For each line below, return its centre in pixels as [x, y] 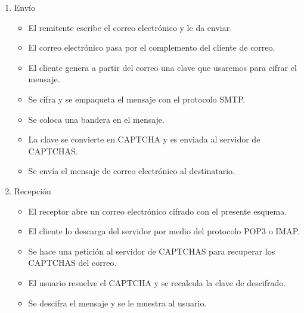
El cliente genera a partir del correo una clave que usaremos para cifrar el [162, 67]
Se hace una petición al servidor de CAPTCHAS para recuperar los [152, 251]
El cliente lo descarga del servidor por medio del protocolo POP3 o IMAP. [164, 231]
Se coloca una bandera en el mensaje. [96, 119]
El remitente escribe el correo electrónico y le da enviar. [130, 27]
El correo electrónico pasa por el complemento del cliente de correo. [152, 47]
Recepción [32, 190]
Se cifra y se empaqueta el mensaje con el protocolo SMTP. [137, 99]
